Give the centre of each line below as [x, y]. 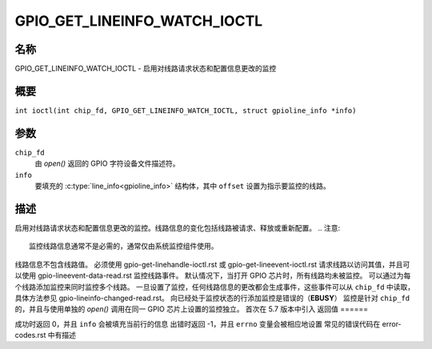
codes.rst [30, 335]
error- [392, 323]
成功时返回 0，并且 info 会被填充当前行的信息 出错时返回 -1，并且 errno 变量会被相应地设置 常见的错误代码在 [198, 323]
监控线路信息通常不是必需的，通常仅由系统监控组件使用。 [124, 247]
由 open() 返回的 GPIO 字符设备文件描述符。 [107, 163]
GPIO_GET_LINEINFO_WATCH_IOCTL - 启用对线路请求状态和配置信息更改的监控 [146, 69]
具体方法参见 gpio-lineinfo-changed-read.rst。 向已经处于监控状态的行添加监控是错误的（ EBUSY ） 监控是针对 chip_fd [212, 298]
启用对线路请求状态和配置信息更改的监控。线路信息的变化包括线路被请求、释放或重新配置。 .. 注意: [177, 227]
